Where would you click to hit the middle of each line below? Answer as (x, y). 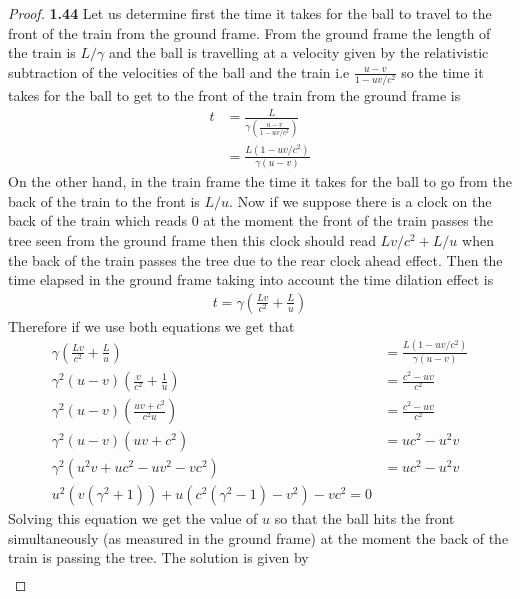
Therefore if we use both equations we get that (151, 325)
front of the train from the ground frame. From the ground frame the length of (249, 32)
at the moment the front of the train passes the (348, 220)
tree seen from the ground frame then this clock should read (192, 239)
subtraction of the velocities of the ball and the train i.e (179, 71)
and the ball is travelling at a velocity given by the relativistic (298, 52)
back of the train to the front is (104, 200)
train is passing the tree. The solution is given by (158, 557)
